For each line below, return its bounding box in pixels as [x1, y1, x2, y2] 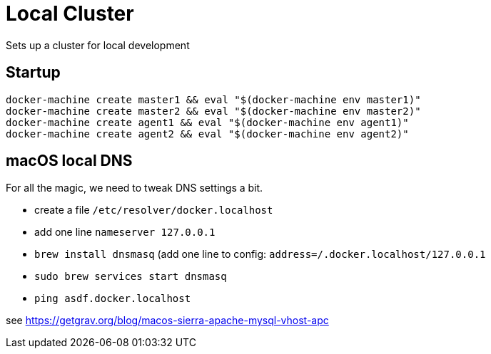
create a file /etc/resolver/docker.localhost [34, 204, 273, 217]
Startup [6, 63, 61, 82]
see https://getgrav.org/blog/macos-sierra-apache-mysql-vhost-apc [6, 314, 329, 327]
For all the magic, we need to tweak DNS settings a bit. [6, 182, 263, 194]
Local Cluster [6, 1, 134, 26]
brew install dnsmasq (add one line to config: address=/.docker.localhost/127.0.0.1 [34, 248, 486, 261]
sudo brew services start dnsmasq [34, 271, 227, 283]
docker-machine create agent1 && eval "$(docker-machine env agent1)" [6, 116, 409, 128]
